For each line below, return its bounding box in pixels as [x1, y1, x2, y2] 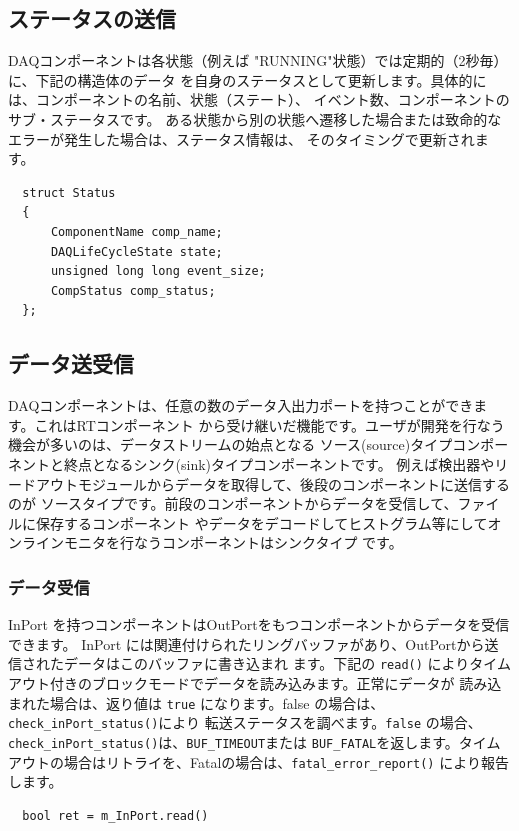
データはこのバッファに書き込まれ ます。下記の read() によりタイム [63, 653, 511, 674]
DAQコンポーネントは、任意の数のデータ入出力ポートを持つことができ [8, 395, 474, 416]
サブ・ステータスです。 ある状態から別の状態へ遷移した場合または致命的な [8, 108, 502, 129]
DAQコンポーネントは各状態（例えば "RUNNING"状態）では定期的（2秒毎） [8, 50, 508, 71]
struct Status [22, 185, 116, 200]
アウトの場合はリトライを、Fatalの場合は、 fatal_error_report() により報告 [8, 751, 509, 772]
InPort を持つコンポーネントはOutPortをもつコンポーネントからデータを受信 [8, 614, 510, 635]
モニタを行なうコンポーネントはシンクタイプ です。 [63, 532, 403, 553]
